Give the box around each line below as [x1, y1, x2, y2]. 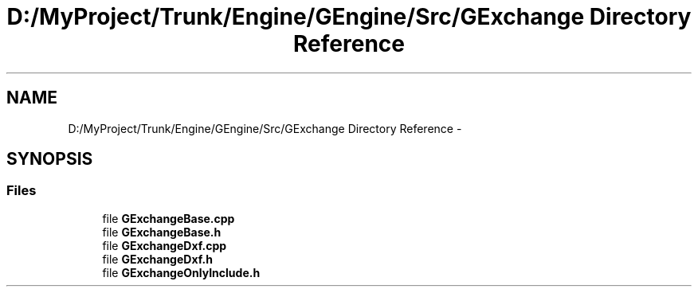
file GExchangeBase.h [102, 225, 222, 239]
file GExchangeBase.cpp [102, 211, 235, 225]
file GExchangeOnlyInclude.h [102, 265, 261, 279]
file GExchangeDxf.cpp [102, 238, 227, 252]
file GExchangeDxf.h [102, 252, 213, 266]
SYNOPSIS [6, 149, 93, 170]
